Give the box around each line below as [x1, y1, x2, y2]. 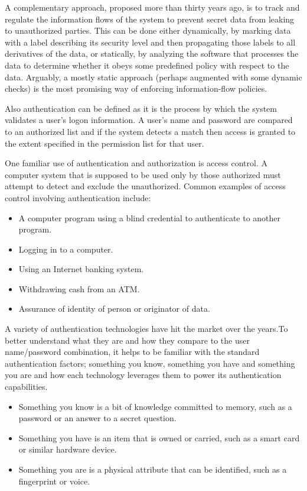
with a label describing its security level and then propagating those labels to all [5, 35, 296, 48]
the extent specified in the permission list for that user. [5, 137, 204, 149]
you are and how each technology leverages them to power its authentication [5, 369, 282, 381]
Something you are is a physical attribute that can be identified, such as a [18, 463, 287, 475]
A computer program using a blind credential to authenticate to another [18, 211, 281, 224]
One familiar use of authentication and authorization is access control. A [5, 157, 267, 169]
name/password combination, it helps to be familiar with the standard [5, 345, 260, 358]
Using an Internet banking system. [18, 263, 144, 275]
